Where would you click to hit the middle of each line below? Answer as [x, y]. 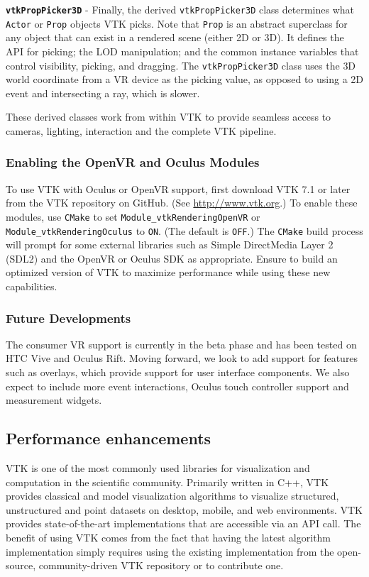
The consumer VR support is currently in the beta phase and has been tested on [181, 344]
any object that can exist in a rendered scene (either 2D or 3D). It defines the [175, 37]
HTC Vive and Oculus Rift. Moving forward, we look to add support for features [182, 358]
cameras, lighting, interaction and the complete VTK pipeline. [141, 130]
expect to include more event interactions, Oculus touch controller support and [177, 386]
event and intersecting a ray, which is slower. [103, 93]
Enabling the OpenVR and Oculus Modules [133, 162]
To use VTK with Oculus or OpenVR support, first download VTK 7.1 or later [178, 188]
